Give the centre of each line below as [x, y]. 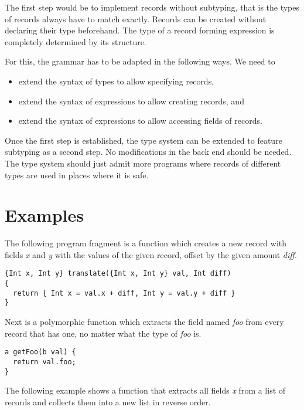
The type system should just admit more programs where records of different [143, 163]
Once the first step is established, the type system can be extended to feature [144, 140]
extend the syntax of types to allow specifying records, [116, 81]
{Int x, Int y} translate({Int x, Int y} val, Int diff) [118, 274]
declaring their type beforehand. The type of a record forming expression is [140, 30]
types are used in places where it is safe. [77, 174]
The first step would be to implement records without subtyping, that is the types [152, 7]
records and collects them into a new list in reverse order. [108, 401]
